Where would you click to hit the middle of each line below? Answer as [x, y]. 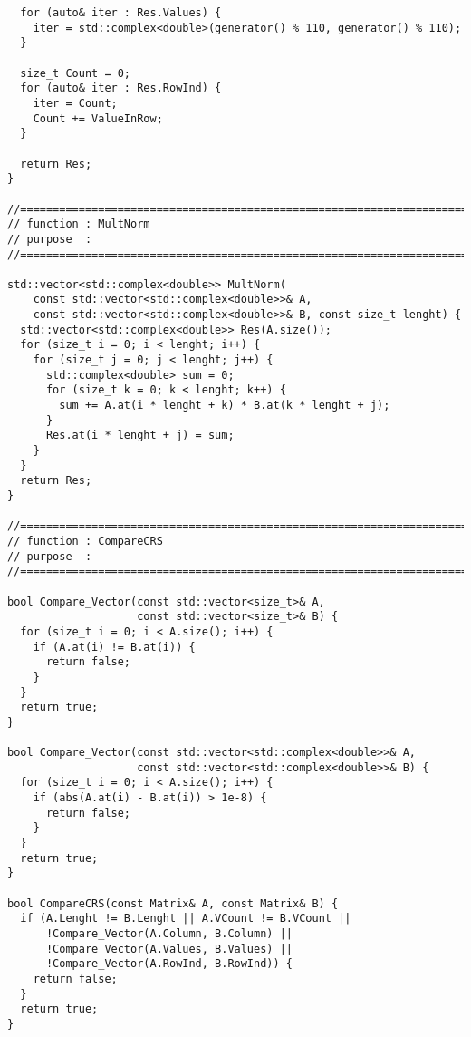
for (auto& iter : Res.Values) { [121, 13]
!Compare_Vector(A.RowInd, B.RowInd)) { [169, 964]
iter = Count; [75, 103]
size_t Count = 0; [76, 73]
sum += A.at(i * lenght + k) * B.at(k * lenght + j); [225, 406]
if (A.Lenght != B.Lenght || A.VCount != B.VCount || [186, 919]
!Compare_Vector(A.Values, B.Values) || [169, 949]
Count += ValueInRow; [98, 118]
